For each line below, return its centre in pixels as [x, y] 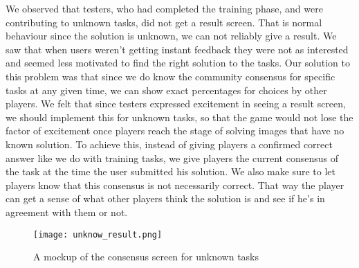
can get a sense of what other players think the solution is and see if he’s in [165, 198]
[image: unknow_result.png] [98, 234]
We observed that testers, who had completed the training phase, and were [164, 8]
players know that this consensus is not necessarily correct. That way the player [175, 185]
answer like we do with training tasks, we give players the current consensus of [172, 158]
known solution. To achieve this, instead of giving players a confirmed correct [169, 144]
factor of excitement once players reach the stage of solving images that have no [175, 131]
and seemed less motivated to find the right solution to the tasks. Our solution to [178, 63]
